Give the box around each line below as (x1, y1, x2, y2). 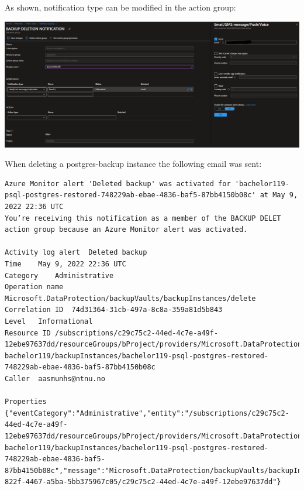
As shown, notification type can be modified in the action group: (5, 1, 236, 13)
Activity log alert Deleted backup (5, 248, 147, 257)
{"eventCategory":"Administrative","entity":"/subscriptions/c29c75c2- (5, 409, 289, 417)
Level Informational (5, 317, 93, 325)
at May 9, (260, 191, 298, 200)
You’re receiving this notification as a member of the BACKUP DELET (5, 214, 281, 222)
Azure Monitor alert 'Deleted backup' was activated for (5, 179, 231, 188)
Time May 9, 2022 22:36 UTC (5, 260, 126, 269)
